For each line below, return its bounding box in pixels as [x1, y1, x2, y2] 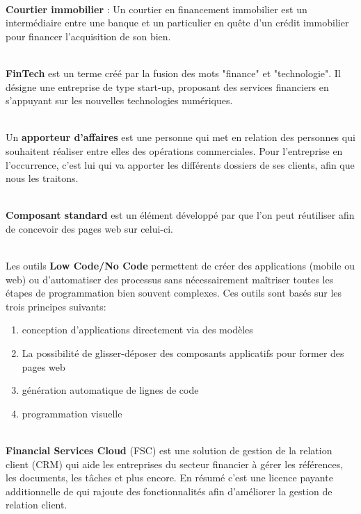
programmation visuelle [22, 406, 122, 420]
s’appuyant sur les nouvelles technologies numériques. [6, 93, 233, 108]
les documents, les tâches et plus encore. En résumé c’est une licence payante [6, 470, 333, 485]
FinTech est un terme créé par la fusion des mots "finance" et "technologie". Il [6, 65, 341, 80]
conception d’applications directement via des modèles [22, 322, 253, 337]
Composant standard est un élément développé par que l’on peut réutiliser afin [6, 208, 355, 222]
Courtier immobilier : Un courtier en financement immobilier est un [6, 1, 307, 16]
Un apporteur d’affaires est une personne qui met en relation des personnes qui [6, 130, 355, 144]
